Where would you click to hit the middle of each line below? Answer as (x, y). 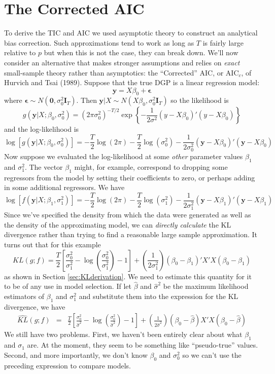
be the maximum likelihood (206, 286)
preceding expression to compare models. (67, 365)
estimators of (24, 296)
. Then (87, 100)
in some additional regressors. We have (64, 187)
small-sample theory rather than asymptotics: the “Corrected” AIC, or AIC (122, 72)
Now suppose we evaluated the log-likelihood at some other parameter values (124, 156)
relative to (20, 52)
